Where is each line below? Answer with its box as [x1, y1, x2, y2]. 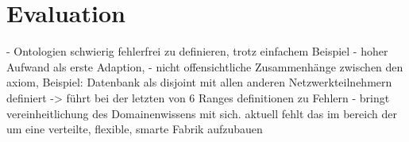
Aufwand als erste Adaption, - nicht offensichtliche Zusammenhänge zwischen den [6, 58, 403, 75]
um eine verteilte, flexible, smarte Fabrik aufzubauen [6, 121, 263, 137]
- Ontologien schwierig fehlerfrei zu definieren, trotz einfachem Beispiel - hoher [6, 43, 388, 59]
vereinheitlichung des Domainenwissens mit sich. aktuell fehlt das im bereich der [6, 105, 397, 121]
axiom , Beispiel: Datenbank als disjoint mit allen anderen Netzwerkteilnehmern [6, 74, 392, 90]
